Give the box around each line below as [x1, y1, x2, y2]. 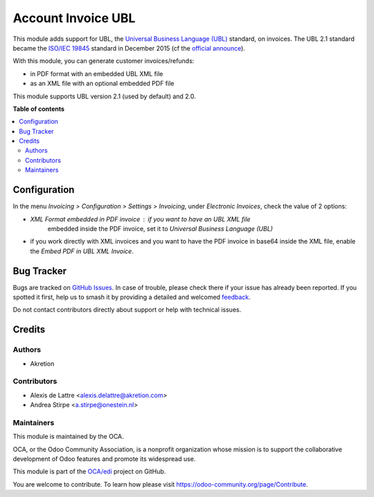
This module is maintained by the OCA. [12, 433, 124, 441]
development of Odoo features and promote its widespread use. [12, 455, 196, 463]
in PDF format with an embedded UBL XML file [30, 69, 163, 78]
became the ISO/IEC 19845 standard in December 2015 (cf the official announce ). [12, 44, 246, 52]
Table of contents [12, 105, 65, 113]
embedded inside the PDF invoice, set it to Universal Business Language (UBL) [47, 224, 274, 233]
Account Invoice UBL [12, 10, 136, 26]
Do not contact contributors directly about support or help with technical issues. [12, 305, 242, 314]
